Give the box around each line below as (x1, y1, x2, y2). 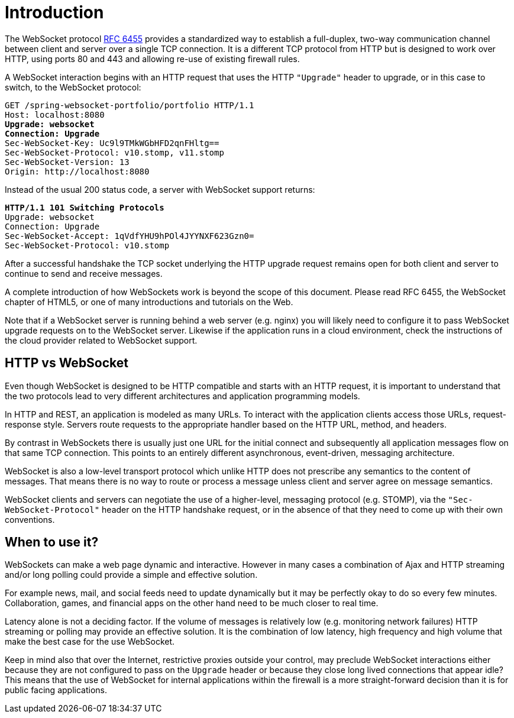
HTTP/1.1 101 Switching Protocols (5, 202, 164, 212)
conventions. (5, 514, 55, 525)
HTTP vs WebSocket (5, 355, 129, 371)
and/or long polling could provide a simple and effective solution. (5, 570, 258, 580)
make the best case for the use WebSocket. (5, 636, 175, 647)
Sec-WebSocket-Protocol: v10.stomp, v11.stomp (5, 147, 224, 157)
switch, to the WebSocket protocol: (5, 82, 141, 92)
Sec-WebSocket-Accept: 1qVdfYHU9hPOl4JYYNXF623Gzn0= (5, 231, 254, 241)
